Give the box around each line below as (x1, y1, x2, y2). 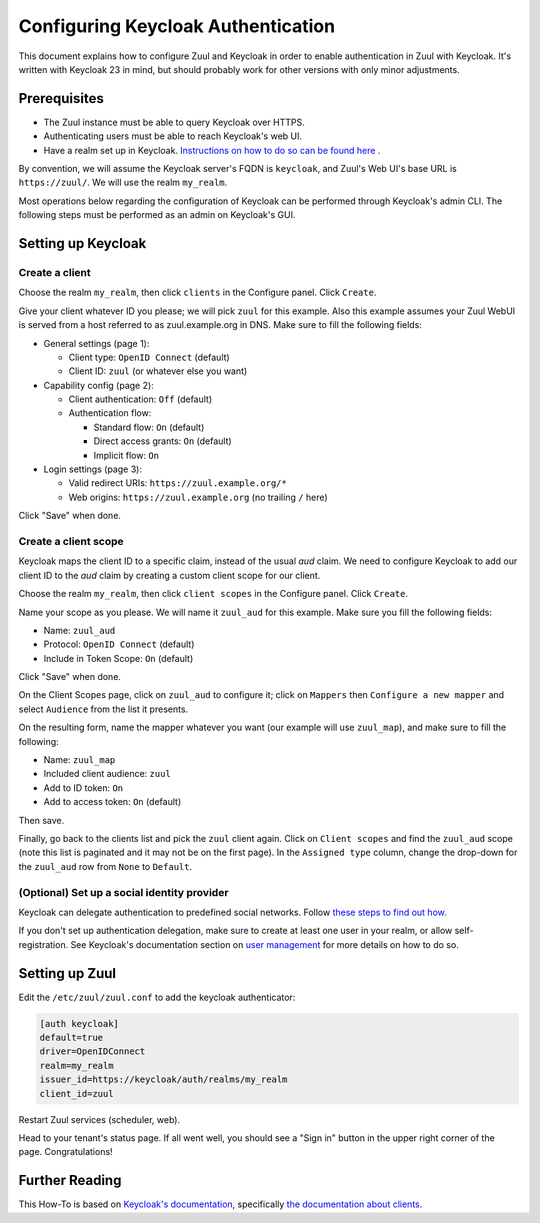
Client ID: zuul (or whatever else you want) (68, 365, 248, 377)
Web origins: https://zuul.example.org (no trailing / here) (68, 491, 329, 503)
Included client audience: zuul (43, 768, 172, 780)
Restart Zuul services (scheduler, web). (18, 1113, 180, 1125)
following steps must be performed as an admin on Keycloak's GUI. (18, 209, 296, 221)
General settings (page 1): (43, 337, 150, 349)
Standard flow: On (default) (93, 421, 205, 433)
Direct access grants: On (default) (93, 435, 232, 447)
